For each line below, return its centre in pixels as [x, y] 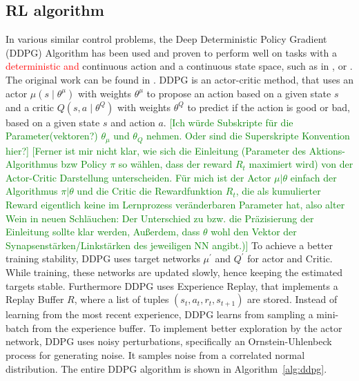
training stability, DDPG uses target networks [103, 258]
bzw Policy [84, 164]
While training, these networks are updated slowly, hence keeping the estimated [174, 272]
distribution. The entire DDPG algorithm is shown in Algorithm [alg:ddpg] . [166, 368]
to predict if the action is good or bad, [269, 107]
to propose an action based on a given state [239, 93]
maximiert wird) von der [301, 164]
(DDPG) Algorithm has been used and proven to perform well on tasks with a [171, 52]
